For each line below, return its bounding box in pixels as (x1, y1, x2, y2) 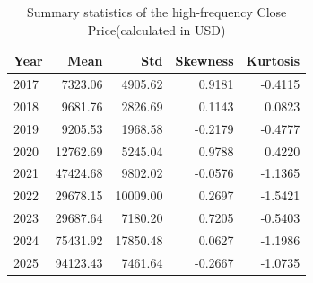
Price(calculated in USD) (87, 20, 226, 39)
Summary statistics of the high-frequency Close (26, 3, 287, 21)
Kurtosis (246, 51, 300, 70)
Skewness (175, 51, 234, 70)
